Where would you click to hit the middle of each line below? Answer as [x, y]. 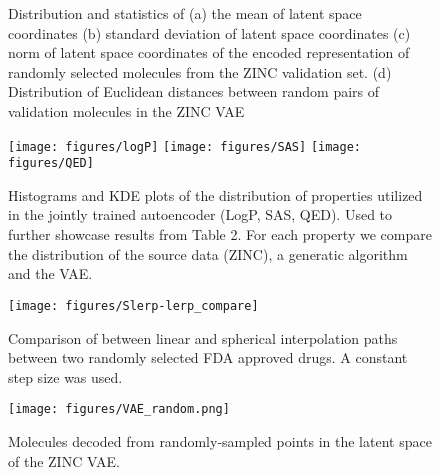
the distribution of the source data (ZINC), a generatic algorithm [208, 253]
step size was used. [65, 376]
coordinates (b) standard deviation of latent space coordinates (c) [209, 32]
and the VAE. [50, 273]
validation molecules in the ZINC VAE [126, 110]
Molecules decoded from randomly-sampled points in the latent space [220, 440]
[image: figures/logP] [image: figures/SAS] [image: [184, 146]
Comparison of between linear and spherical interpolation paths [203, 337]
